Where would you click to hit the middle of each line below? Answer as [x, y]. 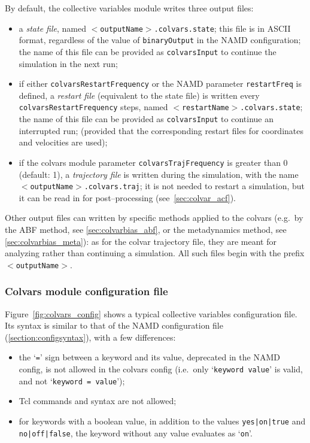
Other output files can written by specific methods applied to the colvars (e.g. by [154, 218]
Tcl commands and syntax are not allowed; [98, 401]
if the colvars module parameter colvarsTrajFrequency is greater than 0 [153, 162]
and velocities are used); [63, 142]
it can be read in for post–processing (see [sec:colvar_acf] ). [127, 197]
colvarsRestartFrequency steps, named [93, 107]
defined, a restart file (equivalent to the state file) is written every [139, 95]
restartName [205, 108]
